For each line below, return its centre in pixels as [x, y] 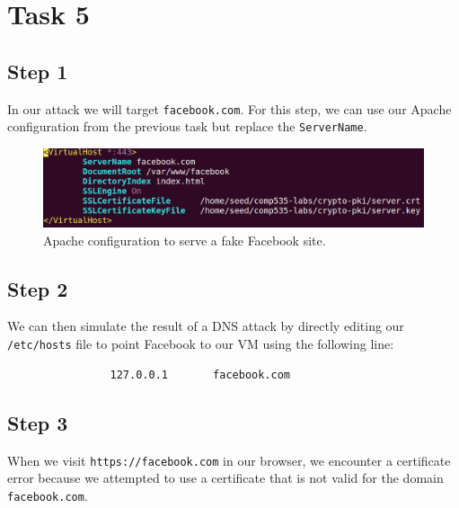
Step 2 [38, 288]
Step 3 [38, 422]
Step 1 [38, 71]
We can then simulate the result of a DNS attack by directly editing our [206, 326]
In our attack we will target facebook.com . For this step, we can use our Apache [229, 108]
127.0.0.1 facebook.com [200, 374]
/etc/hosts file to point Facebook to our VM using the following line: [201, 344]
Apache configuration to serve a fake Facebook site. [185, 240]
